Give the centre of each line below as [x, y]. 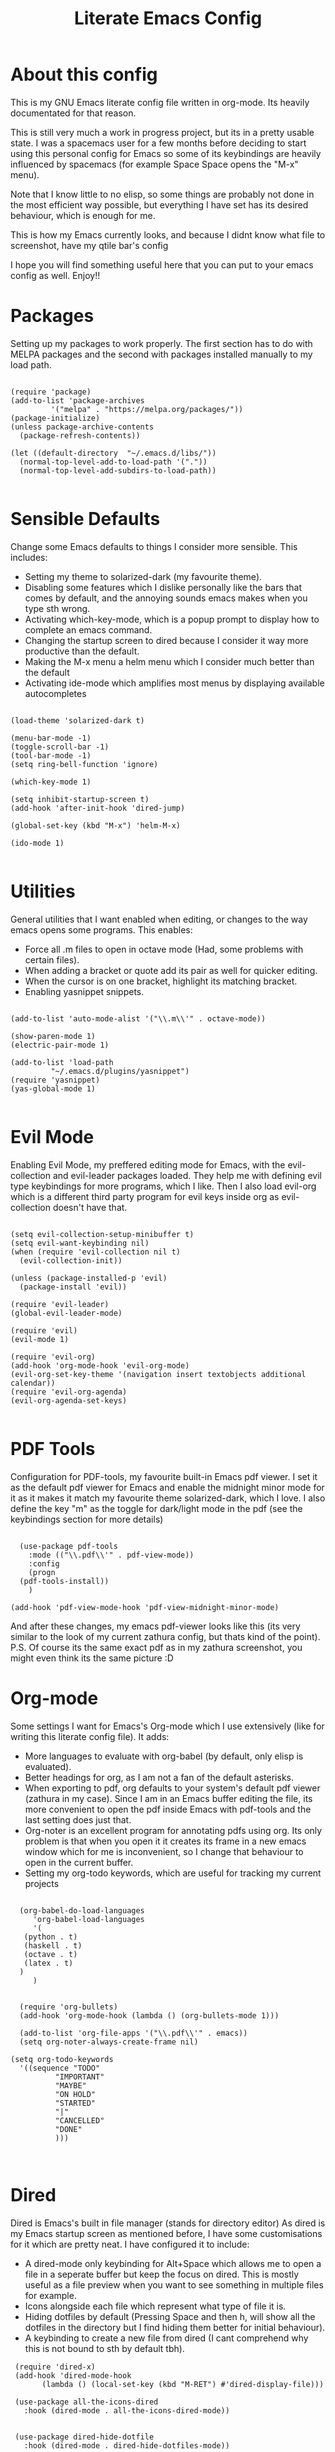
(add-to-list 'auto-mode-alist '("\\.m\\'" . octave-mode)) [138, 1018]
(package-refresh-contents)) [80, 435]
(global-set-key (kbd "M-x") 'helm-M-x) [96, 825]
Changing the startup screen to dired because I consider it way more [166, 640]
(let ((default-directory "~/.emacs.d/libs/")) [113, 453]
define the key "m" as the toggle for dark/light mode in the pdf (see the [156, 1508]
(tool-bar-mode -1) [51, 755]
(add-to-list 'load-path [62, 1062]
